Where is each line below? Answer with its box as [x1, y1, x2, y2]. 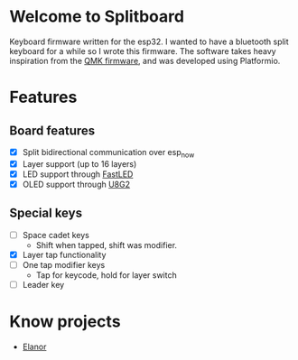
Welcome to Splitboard [9, 6, 185, 27]
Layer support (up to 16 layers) [22, 158, 137, 169]
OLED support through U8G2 [22, 179, 131, 189]
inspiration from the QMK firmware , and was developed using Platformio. [9, 55, 281, 66]
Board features [9, 123, 96, 138]
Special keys [9, 206, 83, 221]
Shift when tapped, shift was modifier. [35, 239, 178, 250]
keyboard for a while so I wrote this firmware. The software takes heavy [9, 45, 277, 56]
